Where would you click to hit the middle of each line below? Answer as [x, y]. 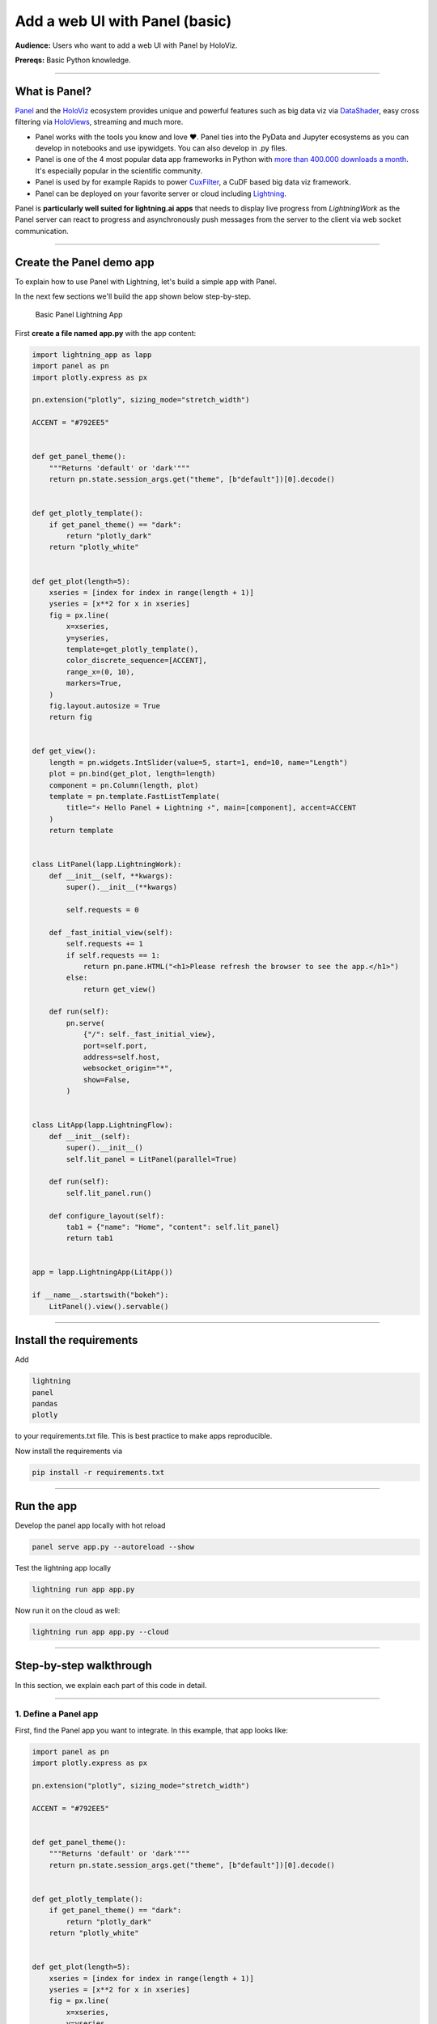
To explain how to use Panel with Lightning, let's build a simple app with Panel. [146, 281]
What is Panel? [53, 91]
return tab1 [89, 1238]
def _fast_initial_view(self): [111, 932]
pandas [45, 1403]
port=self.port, [115, 1046]
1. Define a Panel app [57, 1714]
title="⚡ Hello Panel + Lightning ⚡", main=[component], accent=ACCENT [211, 808]
